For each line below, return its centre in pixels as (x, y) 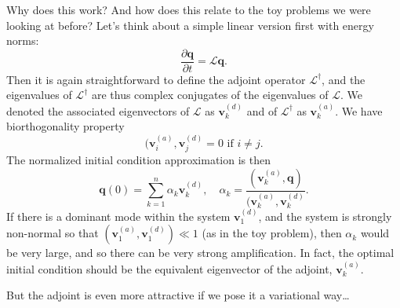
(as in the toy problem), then (272, 233)
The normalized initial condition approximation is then (138, 160)
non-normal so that (53, 233)
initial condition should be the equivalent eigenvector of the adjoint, (169, 268)
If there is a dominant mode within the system (118, 216)
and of (262, 110)
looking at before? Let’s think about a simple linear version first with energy (190, 25)
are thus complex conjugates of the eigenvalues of (210, 95)
